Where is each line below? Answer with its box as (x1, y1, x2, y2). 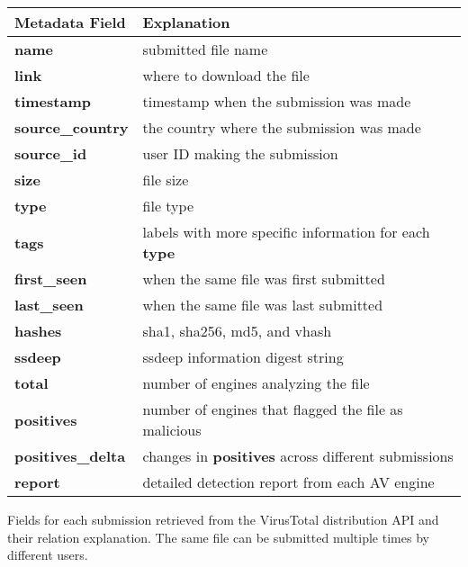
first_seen (14, 268, 87, 289)
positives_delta (14, 445, 126, 466)
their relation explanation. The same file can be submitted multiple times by (7, 527, 429, 546)
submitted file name (142, 39, 268, 59)
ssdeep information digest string (142, 346, 344, 367)
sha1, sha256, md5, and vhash (142, 320, 332, 341)
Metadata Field (14, 12, 126, 32)
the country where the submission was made (142, 117, 421, 138)
